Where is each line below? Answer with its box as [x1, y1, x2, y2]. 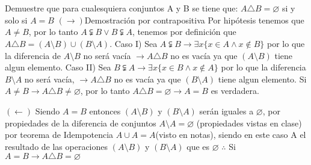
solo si [5, 13, 28, 26]
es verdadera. [211, 84, 259, 97]
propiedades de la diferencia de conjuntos [5, 116, 156, 129]
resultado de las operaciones [5, 140, 108, 152]
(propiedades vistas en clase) [196, 116, 302, 129]
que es [186, 140, 210, 152]
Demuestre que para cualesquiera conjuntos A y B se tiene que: [5, 2, 238, 14]
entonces [89, 104, 121, 117]
